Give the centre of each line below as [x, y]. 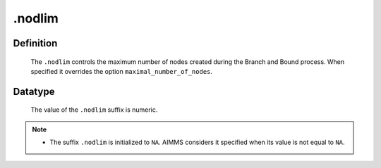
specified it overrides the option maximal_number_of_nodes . [122, 71]
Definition [35, 43]
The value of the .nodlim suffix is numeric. [94, 110]
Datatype [34, 91]
